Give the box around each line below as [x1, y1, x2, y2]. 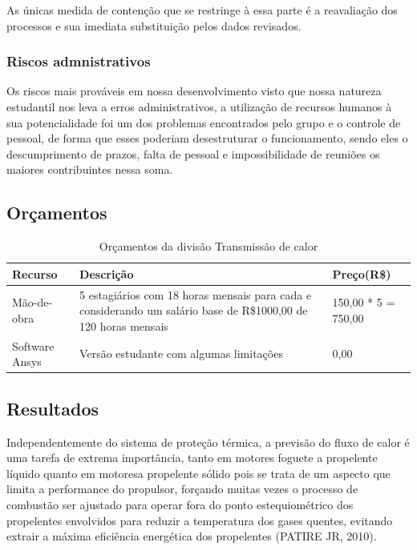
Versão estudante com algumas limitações [79, 345, 283, 362]
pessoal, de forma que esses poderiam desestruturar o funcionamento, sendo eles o [6, 130, 408, 147]
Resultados [6, 395, 99, 420]
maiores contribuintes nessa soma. [6, 161, 173, 178]
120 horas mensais [79, 317, 168, 334]
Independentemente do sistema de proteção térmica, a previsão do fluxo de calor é [6, 433, 410, 450]
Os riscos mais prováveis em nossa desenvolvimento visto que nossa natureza [6, 82, 382, 99]
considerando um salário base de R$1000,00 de [79, 302, 308, 319]
